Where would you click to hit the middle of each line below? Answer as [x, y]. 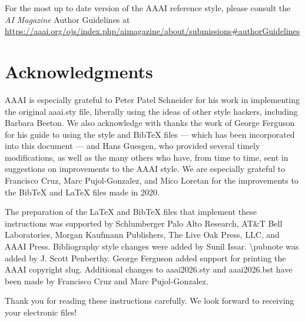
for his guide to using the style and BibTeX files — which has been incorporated [150, 134]
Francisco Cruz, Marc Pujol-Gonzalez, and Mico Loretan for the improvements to [152, 180]
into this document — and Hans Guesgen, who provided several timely [132, 146]
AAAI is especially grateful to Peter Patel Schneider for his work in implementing [152, 99]
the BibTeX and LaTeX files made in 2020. [82, 192]
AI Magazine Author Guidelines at [67, 19]
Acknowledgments [79, 71]
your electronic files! [41, 312]
